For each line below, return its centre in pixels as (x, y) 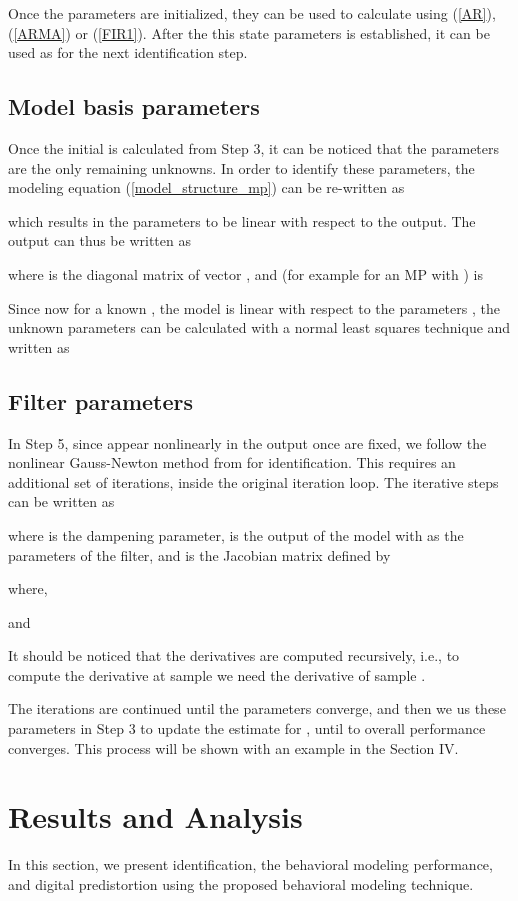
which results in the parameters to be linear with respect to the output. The (242, 220)
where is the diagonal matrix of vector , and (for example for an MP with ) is (245, 273)
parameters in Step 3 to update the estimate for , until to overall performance (247, 728)
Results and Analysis (155, 816)
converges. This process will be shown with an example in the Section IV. (233, 747)
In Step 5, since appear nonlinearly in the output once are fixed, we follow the (247, 442)
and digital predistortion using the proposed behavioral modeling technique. (241, 883)
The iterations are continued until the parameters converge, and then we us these (257, 708)
